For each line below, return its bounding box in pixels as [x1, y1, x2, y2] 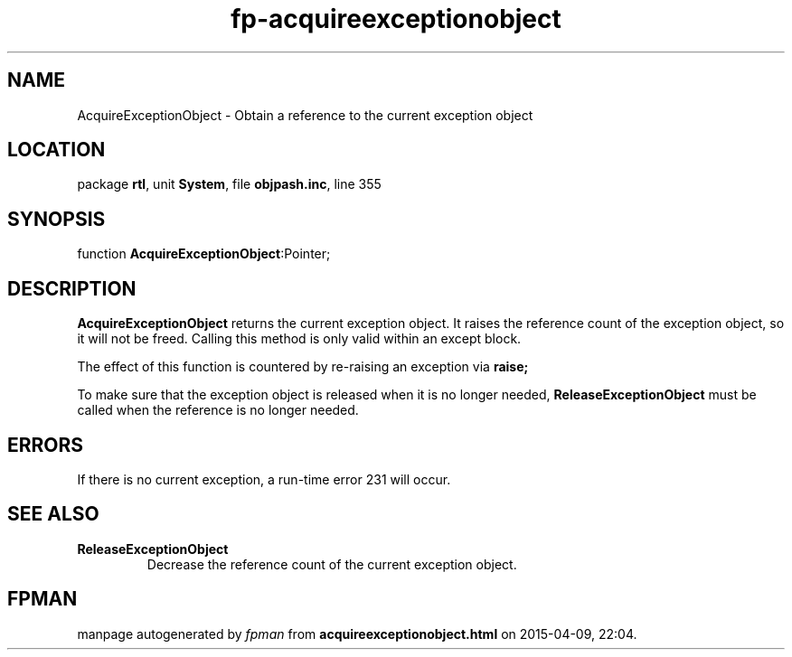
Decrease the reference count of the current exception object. [146, 556, 517, 572]
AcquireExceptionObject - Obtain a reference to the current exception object [77, 107, 533, 123]
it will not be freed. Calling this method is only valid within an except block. [77, 331, 522, 347]
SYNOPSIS [7, 207, 106, 230]
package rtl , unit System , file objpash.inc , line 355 [77, 176, 382, 192]
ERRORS [7, 433, 84, 456]
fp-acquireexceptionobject [231, 4, 561, 34]
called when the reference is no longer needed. [77, 402, 359, 418]
